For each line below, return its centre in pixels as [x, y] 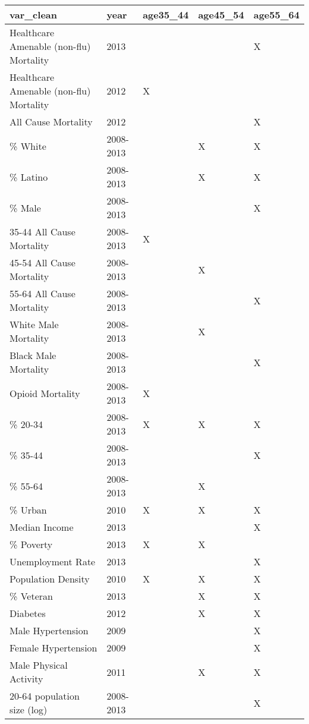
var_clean [34, 15]
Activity [26, 679]
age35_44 [166, 15]
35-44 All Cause [42, 232]
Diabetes [28, 613]
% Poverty [31, 544]
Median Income [42, 527]
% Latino [29, 177]
